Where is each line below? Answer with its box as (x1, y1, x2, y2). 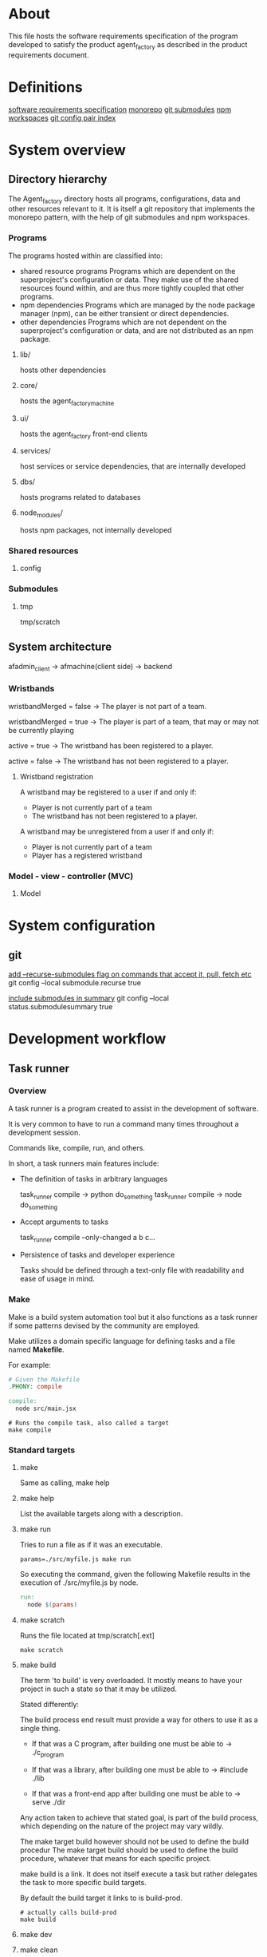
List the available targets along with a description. (19, 1509, 183, 1519)
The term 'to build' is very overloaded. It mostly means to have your (19, 1676, 243, 1686)
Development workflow (8, 1030, 167, 1048)
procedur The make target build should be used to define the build (19, 1845, 238, 1855)
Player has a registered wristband (31, 850, 143, 860)
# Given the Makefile (8, 1375, 80, 1384)
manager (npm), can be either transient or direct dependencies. (19, 308, 230, 318)
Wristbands (8, 683, 55, 695)
